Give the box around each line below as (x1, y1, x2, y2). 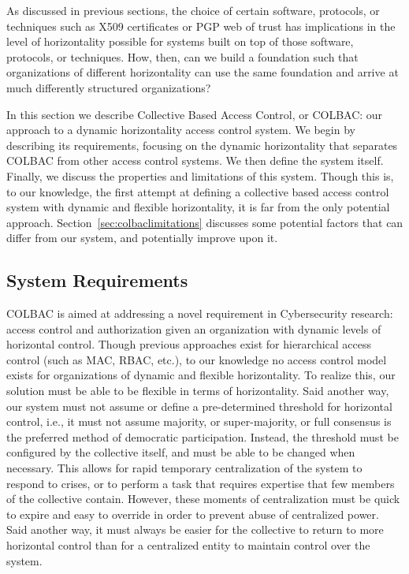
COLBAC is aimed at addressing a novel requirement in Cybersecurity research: (6, 305, 393, 322)
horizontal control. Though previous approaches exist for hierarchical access (6, 336, 372, 352)
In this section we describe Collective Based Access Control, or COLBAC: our (6, 106, 383, 122)
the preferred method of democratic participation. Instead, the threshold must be (6, 428, 399, 445)
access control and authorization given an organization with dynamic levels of (6, 320, 381, 337)
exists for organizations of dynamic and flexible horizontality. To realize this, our (6, 367, 396, 383)
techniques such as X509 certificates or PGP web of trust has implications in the (6, 17, 396, 34)
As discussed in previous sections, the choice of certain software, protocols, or (6, 2, 380, 18)
